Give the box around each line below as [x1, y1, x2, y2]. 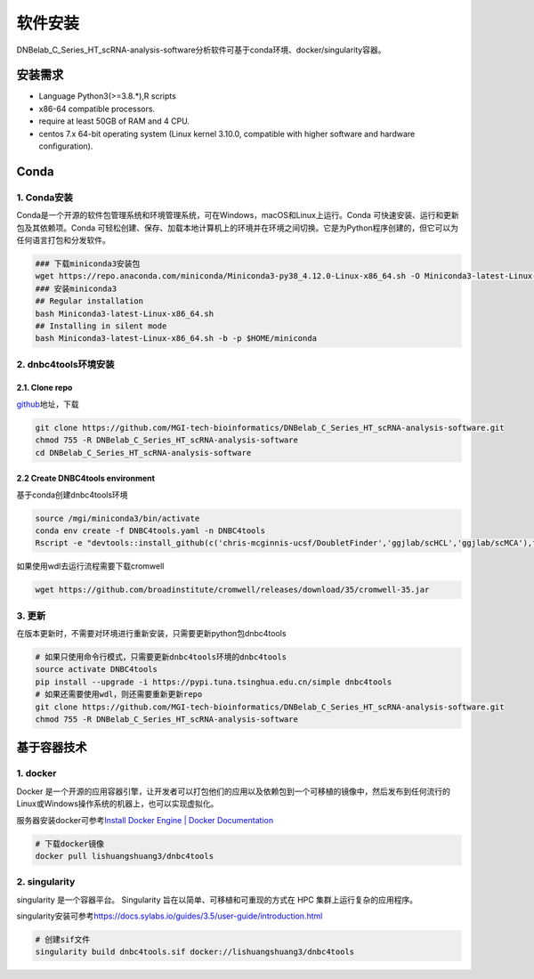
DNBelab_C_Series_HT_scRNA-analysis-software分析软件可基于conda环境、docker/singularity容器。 [16, 44, 386, 55]
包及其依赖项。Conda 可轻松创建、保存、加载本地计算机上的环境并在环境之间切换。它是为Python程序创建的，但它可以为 [16, 222, 458, 233]
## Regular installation [35, 296, 144, 306]
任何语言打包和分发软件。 [16, 234, 110, 245]
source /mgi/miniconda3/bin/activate [35, 513, 200, 523]
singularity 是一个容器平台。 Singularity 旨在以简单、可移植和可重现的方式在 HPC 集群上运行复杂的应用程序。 [16, 894, 418, 905]
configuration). [38, 141, 93, 151]
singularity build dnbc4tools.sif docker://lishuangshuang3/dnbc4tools [35, 947, 355, 957]
